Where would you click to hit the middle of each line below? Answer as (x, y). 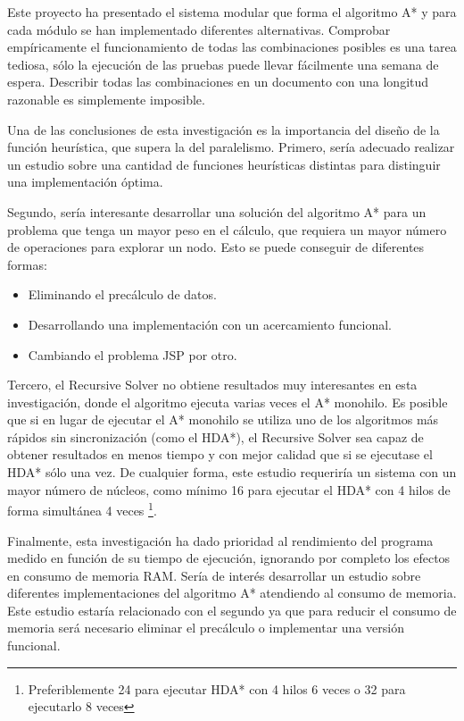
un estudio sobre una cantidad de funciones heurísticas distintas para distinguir (224, 164)
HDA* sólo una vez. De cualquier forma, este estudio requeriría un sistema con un (232, 472)
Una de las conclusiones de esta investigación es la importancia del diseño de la (224, 129)
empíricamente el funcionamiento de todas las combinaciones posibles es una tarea (232, 47)
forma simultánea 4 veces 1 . (82, 509)
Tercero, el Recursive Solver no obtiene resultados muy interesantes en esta (212, 385)
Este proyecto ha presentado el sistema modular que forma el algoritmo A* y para (232, 12)
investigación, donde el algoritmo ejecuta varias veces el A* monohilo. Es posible (228, 402)
